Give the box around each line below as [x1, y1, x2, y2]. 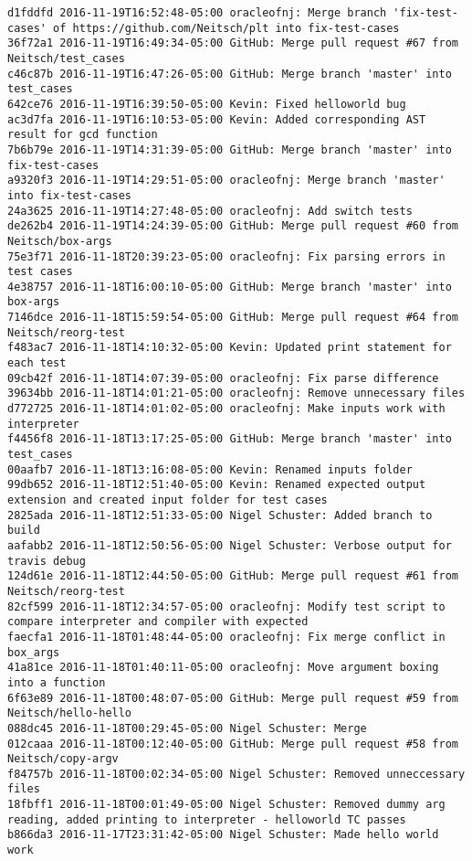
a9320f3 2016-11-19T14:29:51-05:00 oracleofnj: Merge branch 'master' [7, 174, 446, 187]
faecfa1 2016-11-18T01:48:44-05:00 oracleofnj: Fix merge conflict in [7, 630, 446, 643]
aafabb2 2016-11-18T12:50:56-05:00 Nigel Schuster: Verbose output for [7, 538, 452, 552]
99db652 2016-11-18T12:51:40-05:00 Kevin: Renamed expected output [7, 478, 426, 492]
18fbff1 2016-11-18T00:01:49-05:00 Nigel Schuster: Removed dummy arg [7, 798, 446, 812]
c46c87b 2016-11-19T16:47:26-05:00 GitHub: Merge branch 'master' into [7, 67, 452, 80]
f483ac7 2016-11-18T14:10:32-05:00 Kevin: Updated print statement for [7, 341, 452, 355]
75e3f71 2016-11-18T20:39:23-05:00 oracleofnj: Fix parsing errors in [7, 250, 446, 263]
